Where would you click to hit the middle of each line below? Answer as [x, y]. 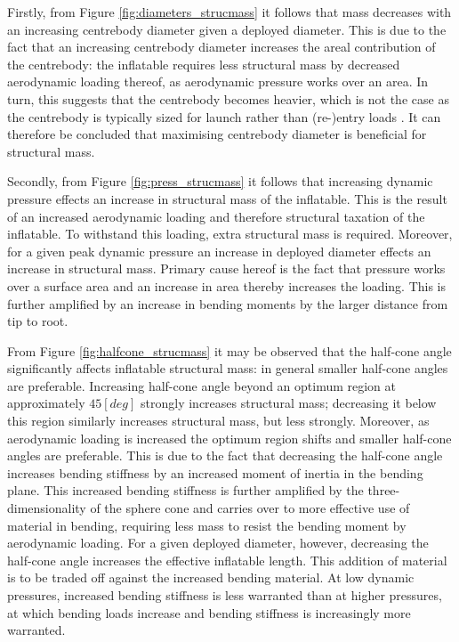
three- [384, 490]
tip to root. [38, 321]
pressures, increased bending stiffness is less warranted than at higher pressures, [225, 595]
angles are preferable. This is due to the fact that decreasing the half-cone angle [225, 455]
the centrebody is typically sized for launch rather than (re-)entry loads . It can [224, 116]
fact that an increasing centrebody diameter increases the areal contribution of [221, 47]
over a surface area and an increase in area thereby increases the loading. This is [227, 285]
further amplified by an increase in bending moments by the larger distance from [228, 303]
